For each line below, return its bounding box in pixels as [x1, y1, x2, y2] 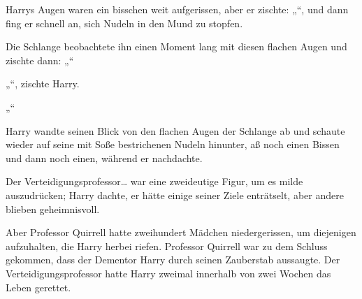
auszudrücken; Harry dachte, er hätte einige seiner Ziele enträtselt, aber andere [6, 187, 344, 202]
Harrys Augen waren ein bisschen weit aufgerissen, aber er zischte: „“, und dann [6, 2, 349, 16]
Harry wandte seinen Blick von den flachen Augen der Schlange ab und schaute [6, 123, 345, 138]
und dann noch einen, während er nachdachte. [6, 150, 203, 165]
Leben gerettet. [6, 279, 71, 294]
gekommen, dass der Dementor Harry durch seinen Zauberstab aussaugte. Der [6, 252, 340, 267]
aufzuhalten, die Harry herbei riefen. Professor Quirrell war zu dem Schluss [6, 238, 328, 253]
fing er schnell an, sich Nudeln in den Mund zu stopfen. [6, 15, 243, 30]
